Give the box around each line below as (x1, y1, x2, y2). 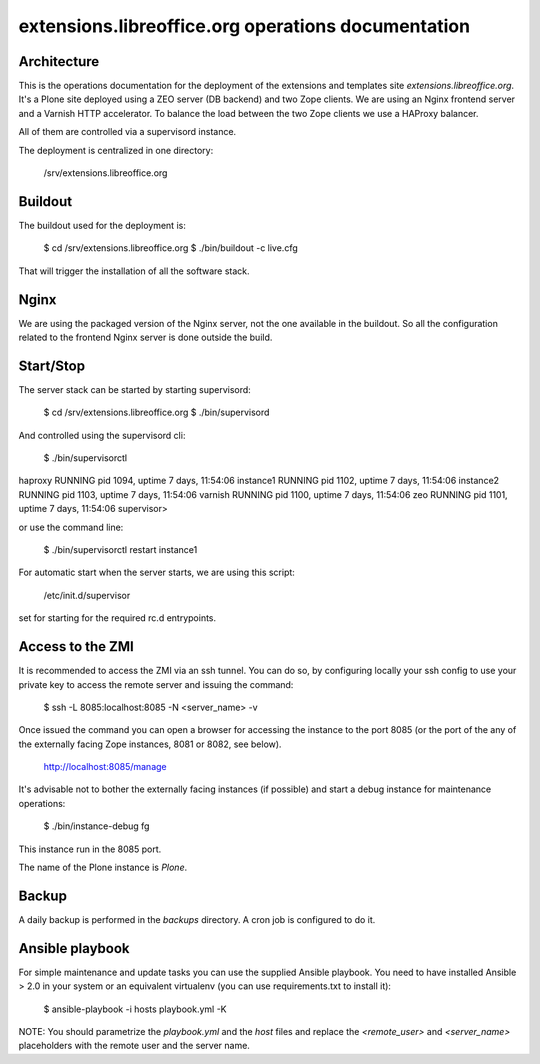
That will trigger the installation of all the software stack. (18, 265, 250, 277)
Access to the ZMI (18, 638, 134, 655)
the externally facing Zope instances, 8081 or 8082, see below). (18, 738, 282, 750)
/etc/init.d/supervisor (43, 589, 131, 601)
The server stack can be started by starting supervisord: (18, 383, 252, 395)
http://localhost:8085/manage (43, 761, 167, 773)
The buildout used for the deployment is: (18, 219, 187, 231)
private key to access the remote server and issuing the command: (18, 678, 294, 690)
